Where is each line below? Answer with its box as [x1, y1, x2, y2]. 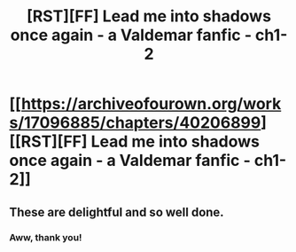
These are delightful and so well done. [9, 204, 224, 219]
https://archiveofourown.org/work [20, 94, 282, 114]
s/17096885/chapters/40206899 [9, 113, 261, 133]
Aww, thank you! [9, 231, 82, 243]
